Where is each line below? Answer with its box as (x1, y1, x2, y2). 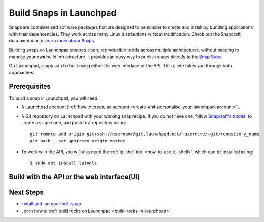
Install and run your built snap (21, 201, 81, 207)
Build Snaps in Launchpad (9, 7, 117, 18)
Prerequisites (9, 82, 51, 90)
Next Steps (9, 188, 44, 197)
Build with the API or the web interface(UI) (9, 173, 140, 181)
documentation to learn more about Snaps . (9, 38, 95, 44)
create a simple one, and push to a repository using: (21, 120, 127, 125)
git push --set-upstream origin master (30, 138, 126, 143)
